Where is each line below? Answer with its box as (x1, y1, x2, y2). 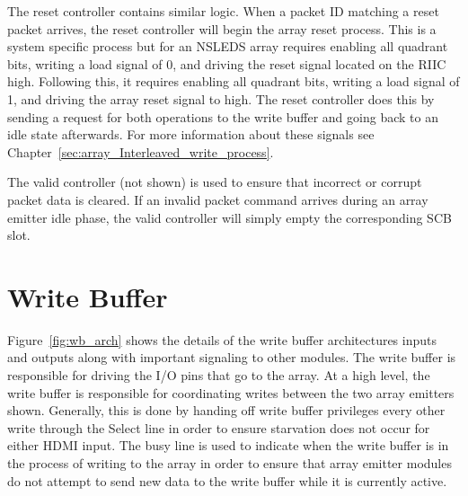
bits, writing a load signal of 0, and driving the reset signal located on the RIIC (7, 54, 446, 73)
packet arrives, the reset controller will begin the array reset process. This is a (7, 19, 437, 38)
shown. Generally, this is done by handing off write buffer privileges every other (7, 401, 446, 420)
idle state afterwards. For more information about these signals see (7, 125, 375, 144)
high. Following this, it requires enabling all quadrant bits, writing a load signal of (7, 72, 460, 91)
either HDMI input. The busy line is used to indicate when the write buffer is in (7, 436, 449, 455)
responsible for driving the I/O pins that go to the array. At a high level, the (7, 366, 430, 385)
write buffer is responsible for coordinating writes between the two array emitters (7, 383, 455, 402)
